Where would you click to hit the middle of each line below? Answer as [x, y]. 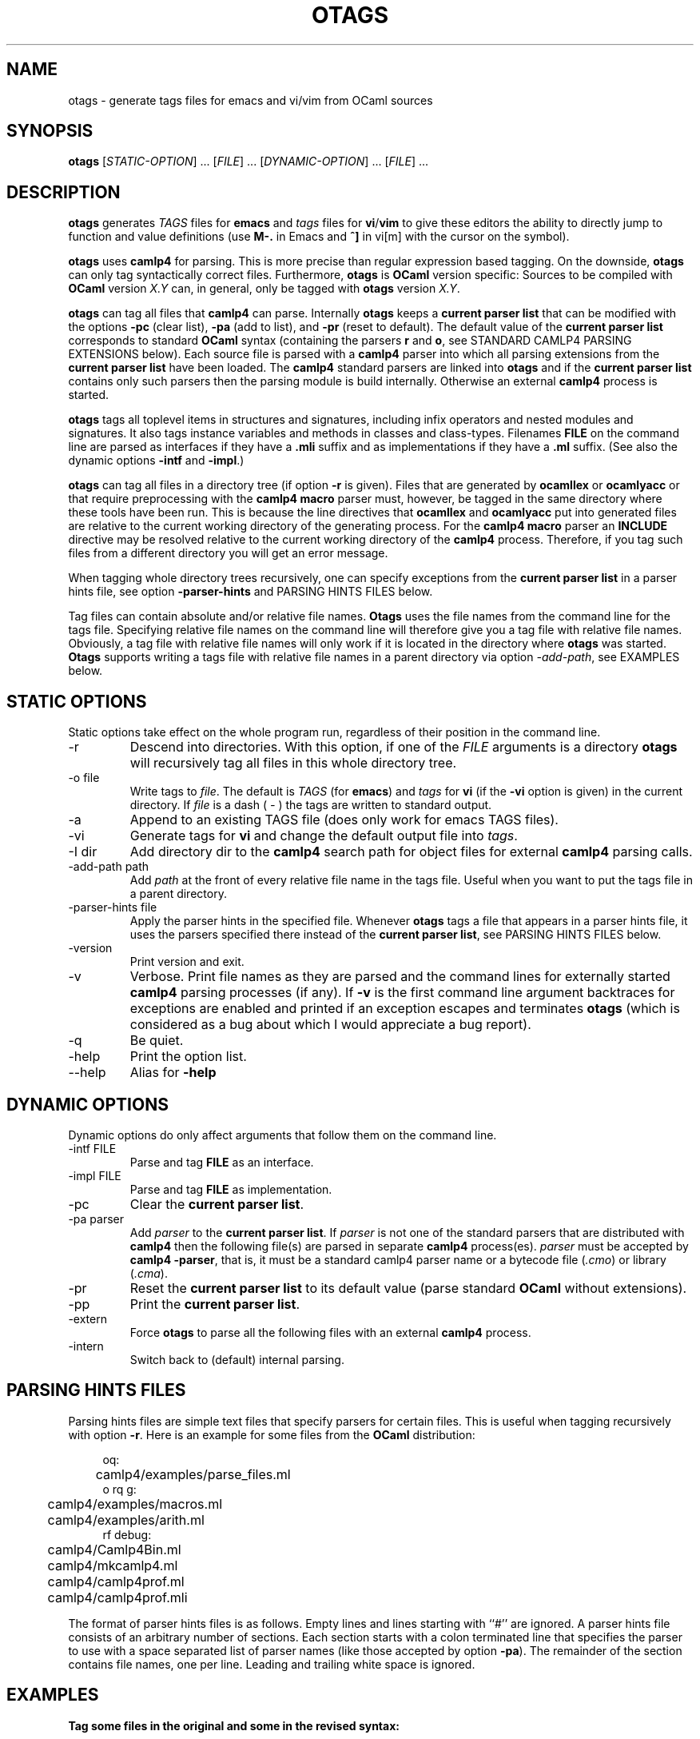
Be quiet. [157, 1041]
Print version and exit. [187, 962]
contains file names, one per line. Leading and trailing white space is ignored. [272, 1664]
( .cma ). [149, 1273]
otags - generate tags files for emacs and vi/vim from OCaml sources [251, 100]
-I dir [83, 852]
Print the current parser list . [215, 1304]
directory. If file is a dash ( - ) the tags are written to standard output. [311, 805]
